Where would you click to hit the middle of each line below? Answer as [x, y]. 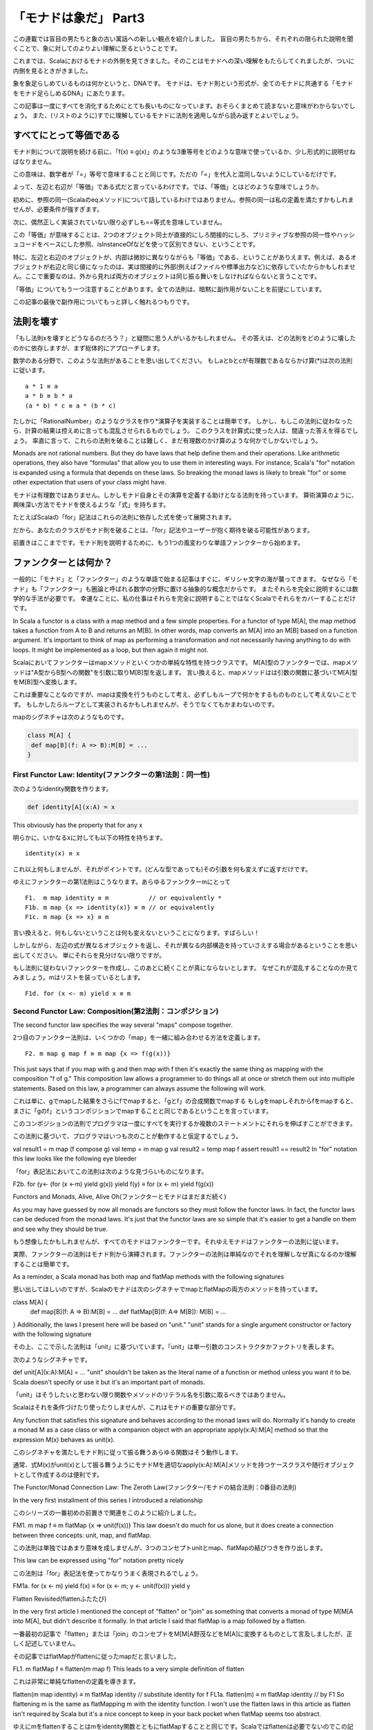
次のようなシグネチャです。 [52, 1359]
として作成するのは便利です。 [61, 1475]
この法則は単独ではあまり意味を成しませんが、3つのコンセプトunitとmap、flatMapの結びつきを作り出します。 [170, 1548]
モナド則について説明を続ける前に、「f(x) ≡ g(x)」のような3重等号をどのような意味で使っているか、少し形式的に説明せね [184, 152]
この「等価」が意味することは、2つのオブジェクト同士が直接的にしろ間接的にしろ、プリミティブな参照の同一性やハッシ [184, 235]
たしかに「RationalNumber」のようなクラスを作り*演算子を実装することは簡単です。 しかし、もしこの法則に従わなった [183, 421]
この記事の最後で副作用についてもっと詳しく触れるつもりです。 [103, 302]
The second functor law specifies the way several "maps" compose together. [123, 1025]
